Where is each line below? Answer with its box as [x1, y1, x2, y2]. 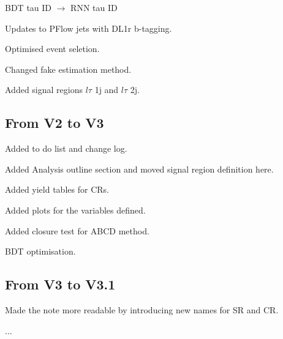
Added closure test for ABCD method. [5, 224, 149, 237]
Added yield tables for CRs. [5, 183, 109, 196]
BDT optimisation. [5, 245, 76, 258]
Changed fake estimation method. [5, 62, 132, 75]
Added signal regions [5, 83, 83, 96]
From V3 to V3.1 [5, 275, 116, 294]
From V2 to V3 [5, 113, 104, 132]
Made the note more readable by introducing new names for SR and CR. [5, 303, 279, 316]
